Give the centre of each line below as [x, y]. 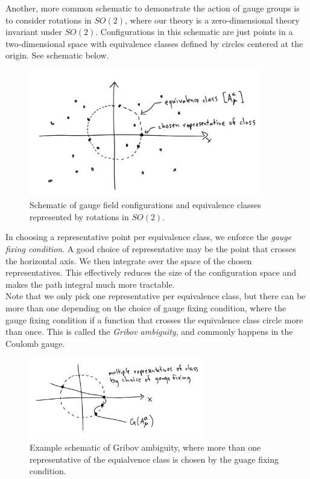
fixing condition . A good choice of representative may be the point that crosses [151, 248]
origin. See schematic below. [57, 55]
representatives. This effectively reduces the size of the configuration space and [151, 272]
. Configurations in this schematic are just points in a [194, 32]
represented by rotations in [79, 216]
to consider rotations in [49, 20]
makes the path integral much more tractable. [90, 284]
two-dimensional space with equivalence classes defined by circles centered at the [154, 43]
